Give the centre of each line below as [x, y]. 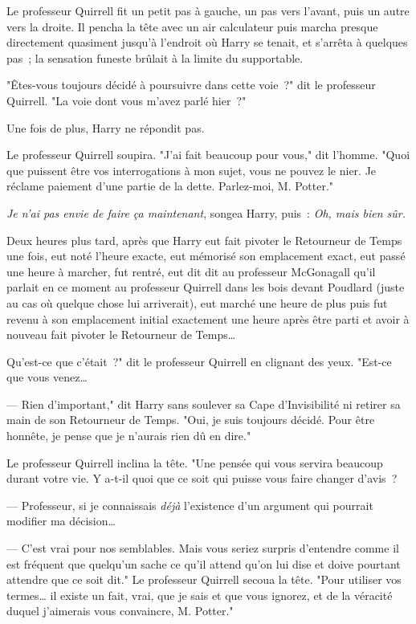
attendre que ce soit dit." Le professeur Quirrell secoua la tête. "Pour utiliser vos [204, 579]
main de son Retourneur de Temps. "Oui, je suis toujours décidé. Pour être [191, 420]
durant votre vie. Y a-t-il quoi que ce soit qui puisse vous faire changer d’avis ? [202, 478]
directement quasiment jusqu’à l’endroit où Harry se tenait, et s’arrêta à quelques [207, 42]
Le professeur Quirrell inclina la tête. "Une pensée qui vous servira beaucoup [195, 462]
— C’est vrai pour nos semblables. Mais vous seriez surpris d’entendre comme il [203, 548]
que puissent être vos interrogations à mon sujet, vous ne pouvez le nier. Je [192, 170]
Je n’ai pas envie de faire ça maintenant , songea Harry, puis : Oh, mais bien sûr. [206, 212]
